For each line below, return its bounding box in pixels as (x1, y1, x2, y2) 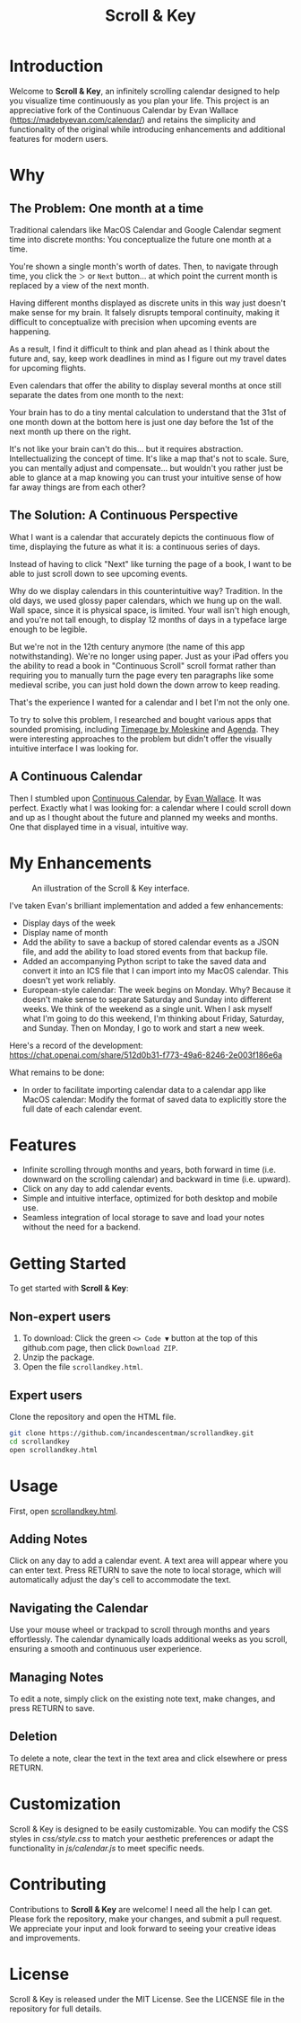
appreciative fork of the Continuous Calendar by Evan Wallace (9, 104, 239, 115)
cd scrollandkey (9, 1437, 70, 1446)
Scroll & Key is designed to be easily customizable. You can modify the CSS (9, 1823, 288, 1834)
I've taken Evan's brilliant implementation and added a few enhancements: (9, 900, 284, 910)
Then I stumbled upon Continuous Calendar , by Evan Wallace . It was (9, 793, 262, 803)
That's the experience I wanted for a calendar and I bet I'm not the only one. (9, 697, 290, 707)
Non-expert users (9, 1309, 112, 1324)
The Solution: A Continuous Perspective (9, 508, 239, 523)
